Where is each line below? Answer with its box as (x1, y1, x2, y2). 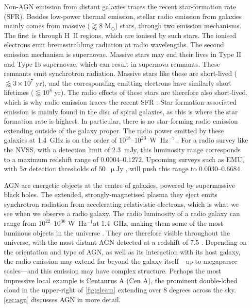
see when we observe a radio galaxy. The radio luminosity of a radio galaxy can (4, 208, 240, 218)
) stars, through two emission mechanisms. (115, 20, 241, 31)
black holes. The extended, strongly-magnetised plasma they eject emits (4, 189, 218, 199)
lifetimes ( (4, 87, 34, 97)
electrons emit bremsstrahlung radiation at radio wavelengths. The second (4, 39, 224, 50)
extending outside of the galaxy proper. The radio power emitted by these (4, 125, 224, 135)
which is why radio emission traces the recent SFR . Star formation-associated (4, 96, 236, 107)
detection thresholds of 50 (29, 163, 106, 174)
